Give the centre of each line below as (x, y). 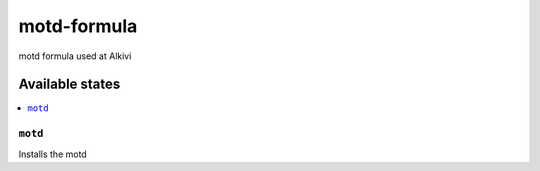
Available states (69, 84)
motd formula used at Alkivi (75, 56)
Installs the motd (52, 154)
